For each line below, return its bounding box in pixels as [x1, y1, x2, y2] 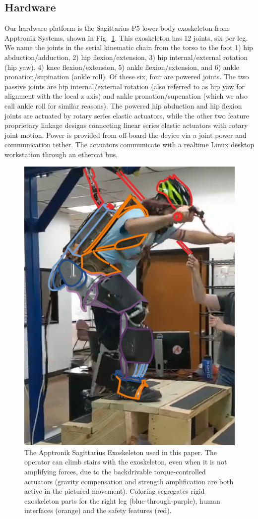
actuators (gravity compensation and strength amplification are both [24, 476, 234, 486]
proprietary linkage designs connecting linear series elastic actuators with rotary [4, 120, 248, 130]
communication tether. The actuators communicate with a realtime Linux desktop [4, 139, 255, 150]
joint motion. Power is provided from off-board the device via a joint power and [4, 129, 247, 140]
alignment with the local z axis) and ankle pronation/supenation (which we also [4, 91, 248, 101]
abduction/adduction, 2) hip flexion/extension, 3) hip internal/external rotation [4, 52, 248, 62]
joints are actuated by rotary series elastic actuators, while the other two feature [4, 110, 249, 120]
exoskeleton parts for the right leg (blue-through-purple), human [24, 495, 220, 506]
